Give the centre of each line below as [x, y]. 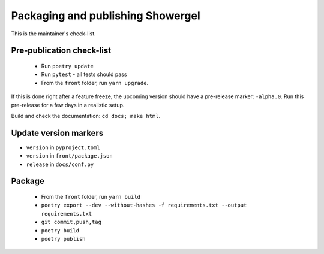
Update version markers [57, 133]
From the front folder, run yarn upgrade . [95, 83]
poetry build [60, 230]
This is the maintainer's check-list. [53, 34]
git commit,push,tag [71, 222]
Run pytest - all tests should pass [84, 74]
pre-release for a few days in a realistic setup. [68, 105]
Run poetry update [67, 66]
